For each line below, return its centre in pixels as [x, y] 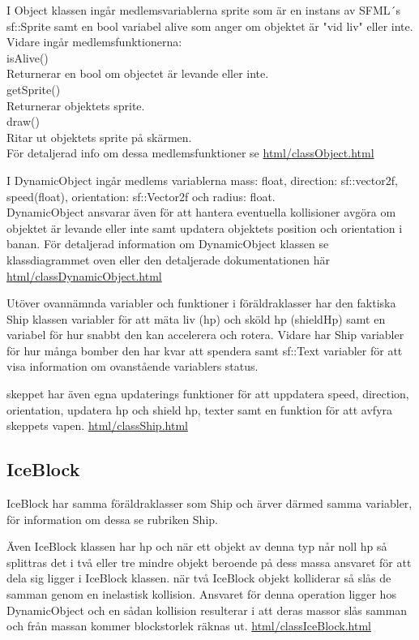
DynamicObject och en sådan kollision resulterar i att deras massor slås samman [207, 610]
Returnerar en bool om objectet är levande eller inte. [138, 73]
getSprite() [34, 89]
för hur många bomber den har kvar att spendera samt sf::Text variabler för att [205, 350]
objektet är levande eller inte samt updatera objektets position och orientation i [205, 228]
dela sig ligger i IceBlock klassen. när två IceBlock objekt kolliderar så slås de [199, 578]
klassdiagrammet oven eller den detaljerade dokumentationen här [168, 259]
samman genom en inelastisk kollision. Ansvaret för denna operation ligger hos [201, 594]
